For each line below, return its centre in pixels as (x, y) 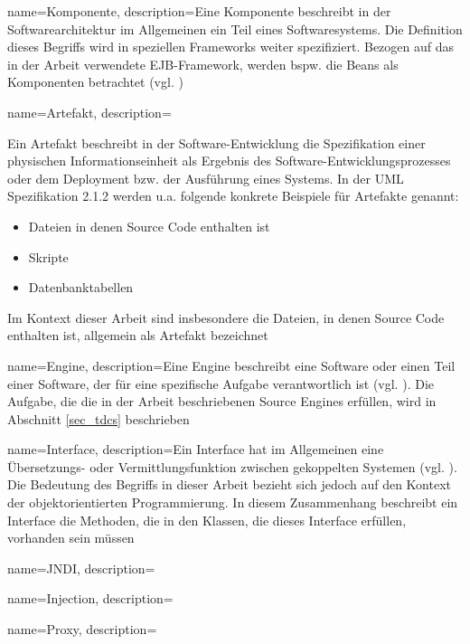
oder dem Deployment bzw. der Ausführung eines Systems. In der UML (206, 178)
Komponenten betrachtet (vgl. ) (95, 82)
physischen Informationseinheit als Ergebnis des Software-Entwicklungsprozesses (229, 161)
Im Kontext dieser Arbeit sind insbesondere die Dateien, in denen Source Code (226, 317)
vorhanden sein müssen (71, 538)
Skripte (48, 256)
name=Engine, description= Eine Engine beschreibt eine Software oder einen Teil (231, 365)
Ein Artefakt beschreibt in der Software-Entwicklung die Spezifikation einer (216, 142)
